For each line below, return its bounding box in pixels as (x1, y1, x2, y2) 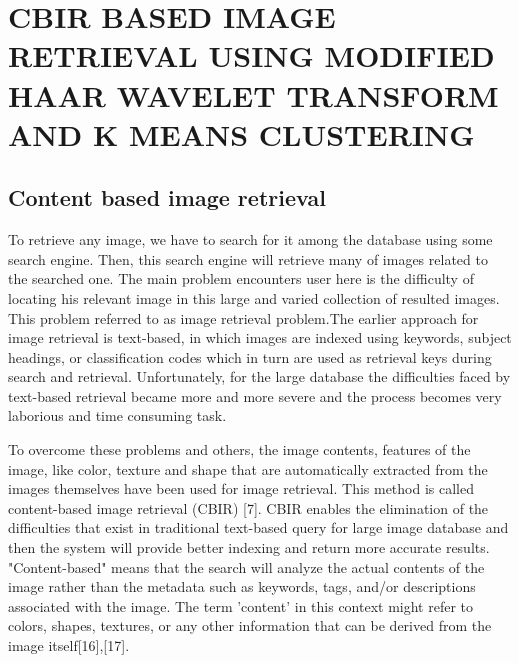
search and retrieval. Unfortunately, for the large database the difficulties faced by (8, 366, 511, 387)
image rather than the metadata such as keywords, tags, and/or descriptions (8, 576, 476, 597)
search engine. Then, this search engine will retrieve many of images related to (8, 248, 488, 269)
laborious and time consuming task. (8, 405, 227, 426)
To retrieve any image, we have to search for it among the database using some (8, 229, 493, 250)
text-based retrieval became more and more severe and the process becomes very (8, 385, 502, 406)
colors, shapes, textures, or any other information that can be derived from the (8, 615, 492, 636)
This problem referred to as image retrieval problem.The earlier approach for (8, 307, 479, 328)
